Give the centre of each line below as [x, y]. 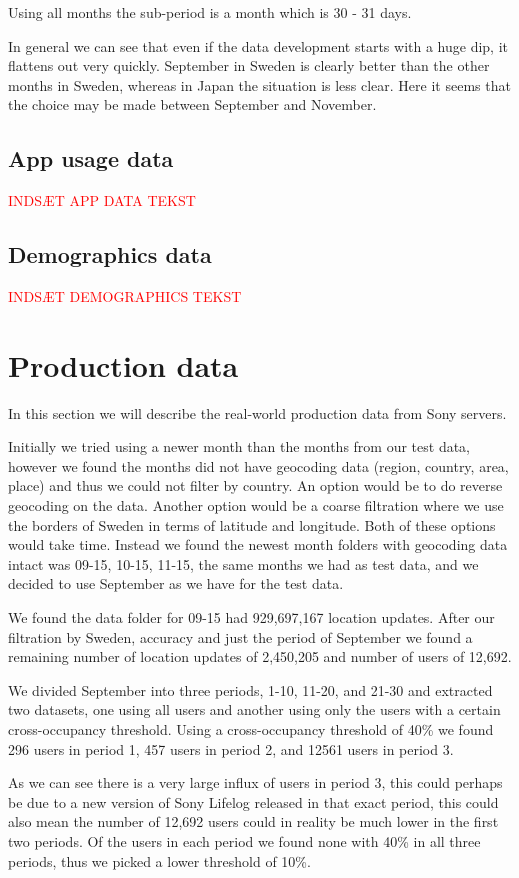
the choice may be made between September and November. [192, 104]
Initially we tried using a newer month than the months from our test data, [239, 446]
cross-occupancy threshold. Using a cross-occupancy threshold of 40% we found [251, 729]
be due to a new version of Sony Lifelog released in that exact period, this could [253, 801]
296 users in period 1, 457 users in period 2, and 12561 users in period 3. [231, 748]
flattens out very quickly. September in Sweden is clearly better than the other [249, 65]
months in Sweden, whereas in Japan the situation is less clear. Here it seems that [259, 84]
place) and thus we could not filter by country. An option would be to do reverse [255, 485]
